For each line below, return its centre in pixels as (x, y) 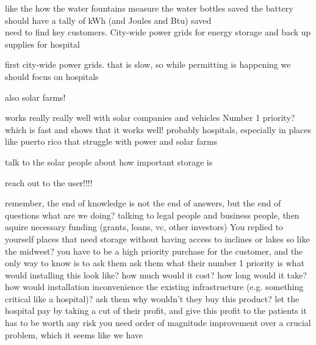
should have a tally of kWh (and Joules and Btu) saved (108, 20)
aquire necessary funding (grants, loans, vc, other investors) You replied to (144, 227)
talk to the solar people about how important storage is (109, 162)
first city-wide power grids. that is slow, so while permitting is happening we (148, 64)
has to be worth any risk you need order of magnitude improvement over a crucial (158, 323)
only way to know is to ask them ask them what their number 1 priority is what (155, 263)
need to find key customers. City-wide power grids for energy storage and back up (158, 32)
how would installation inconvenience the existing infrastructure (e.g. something (154, 287)
